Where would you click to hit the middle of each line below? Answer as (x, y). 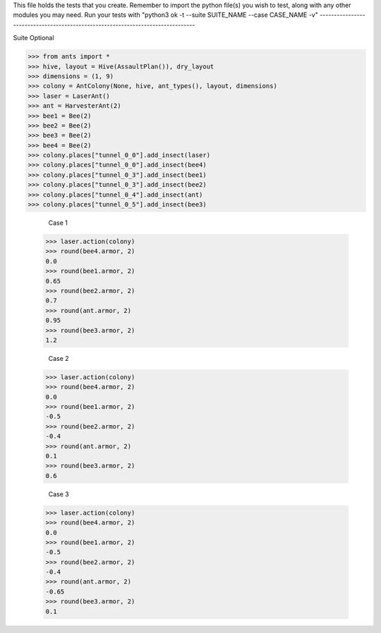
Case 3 (59, 494)
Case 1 (58, 223)
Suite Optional (34, 38)
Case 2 (59, 358)
